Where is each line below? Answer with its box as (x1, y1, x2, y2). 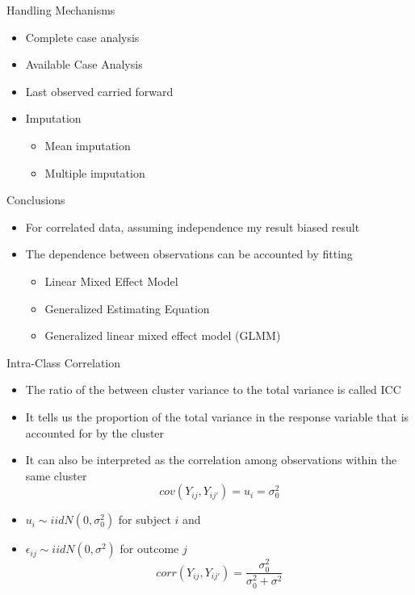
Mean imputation (44, 136, 131, 153)
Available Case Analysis (25, 56, 143, 73)
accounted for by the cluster (25, 424, 165, 441)
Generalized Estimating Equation (44, 300, 210, 316)
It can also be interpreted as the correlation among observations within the (25, 451, 397, 468)
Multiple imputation (44, 164, 145, 181)
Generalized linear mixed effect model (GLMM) (44, 327, 281, 344)
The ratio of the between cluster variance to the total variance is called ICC (25, 381, 401, 398)
